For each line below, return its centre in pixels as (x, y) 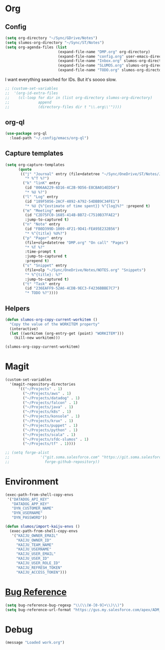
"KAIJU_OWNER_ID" (34, 540)
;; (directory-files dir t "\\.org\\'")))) (63, 107)
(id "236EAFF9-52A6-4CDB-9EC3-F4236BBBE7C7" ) (72, 289)
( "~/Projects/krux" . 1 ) (48, 421)
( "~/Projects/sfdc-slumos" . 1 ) (56, 439)
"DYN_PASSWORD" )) (29, 518)
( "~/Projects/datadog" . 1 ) (51, 398)
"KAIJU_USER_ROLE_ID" (38, 563)
